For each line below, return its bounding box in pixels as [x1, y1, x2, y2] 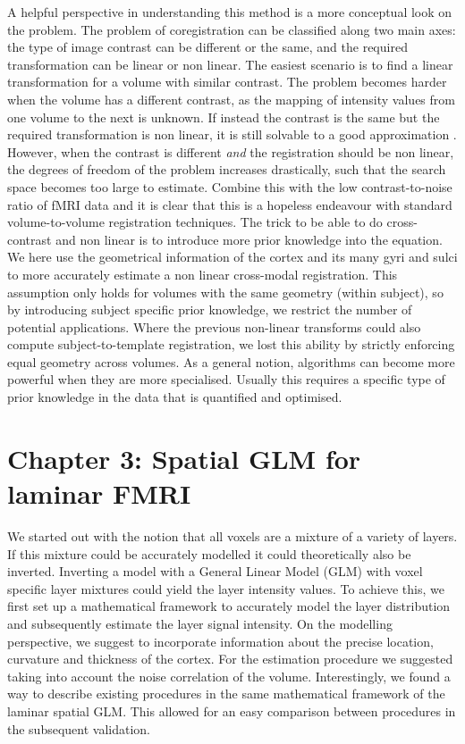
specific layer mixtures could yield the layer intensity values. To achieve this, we [7, 579, 444, 598]
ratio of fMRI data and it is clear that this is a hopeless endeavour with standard [7, 195, 452, 213]
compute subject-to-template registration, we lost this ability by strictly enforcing [7, 335, 455, 354]
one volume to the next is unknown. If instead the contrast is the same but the [7, 107, 440, 126]
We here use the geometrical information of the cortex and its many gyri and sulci [7, 247, 458, 266]
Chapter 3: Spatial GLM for [7, 439, 361, 476]
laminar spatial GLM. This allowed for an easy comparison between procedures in [7, 701, 456, 720]
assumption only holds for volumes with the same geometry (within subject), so [7, 282, 444, 301]
